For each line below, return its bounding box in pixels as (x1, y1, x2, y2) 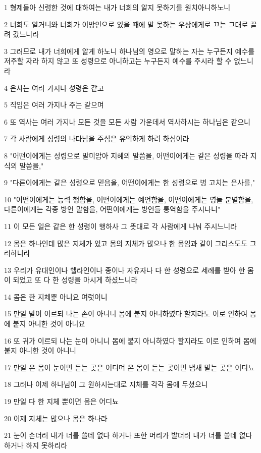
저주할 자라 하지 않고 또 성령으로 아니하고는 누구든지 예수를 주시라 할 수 (4, 55, 232, 66)
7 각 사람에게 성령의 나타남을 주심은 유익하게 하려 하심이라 (4, 133, 189, 144)
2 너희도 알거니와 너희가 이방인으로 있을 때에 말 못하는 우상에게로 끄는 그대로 (4, 19, 248, 29)
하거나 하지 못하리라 (4, 439, 68, 450)
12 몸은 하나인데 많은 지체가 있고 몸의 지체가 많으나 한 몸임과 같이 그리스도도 (4, 238, 248, 248)
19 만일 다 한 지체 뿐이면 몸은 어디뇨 (4, 396, 119, 407)
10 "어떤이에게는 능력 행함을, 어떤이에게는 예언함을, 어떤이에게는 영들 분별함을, (4, 194, 253, 204)
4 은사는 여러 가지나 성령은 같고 (4, 82, 104, 93)
